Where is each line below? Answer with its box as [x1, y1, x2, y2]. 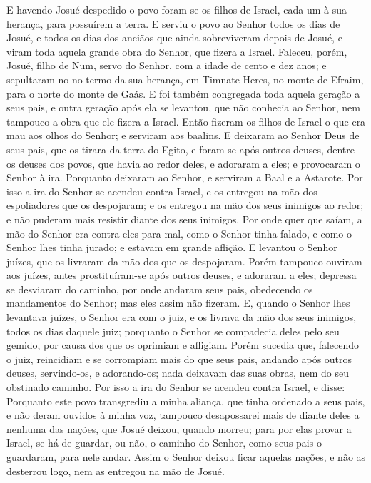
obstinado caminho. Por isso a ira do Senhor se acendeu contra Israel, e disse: [6, 380, 345, 395]
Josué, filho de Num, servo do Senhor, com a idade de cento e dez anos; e [6, 58, 327, 73]
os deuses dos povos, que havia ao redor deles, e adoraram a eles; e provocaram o [6, 156, 360, 171]
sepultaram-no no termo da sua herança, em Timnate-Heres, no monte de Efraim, [6, 71, 364, 86]
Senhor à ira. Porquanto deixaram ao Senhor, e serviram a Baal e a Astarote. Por [6, 170, 363, 185]
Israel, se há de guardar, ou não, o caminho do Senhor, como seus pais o [6, 435, 322, 450]
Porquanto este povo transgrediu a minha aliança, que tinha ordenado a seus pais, [6, 393, 365, 408]
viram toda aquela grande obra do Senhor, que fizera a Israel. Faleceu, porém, [6, 44, 347, 59]
